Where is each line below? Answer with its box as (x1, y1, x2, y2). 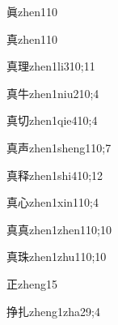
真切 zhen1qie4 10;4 (6, 112, 98, 129)
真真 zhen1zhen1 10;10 (6, 220, 112, 237)
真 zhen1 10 (6, 30, 57, 47)
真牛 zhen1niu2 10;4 (6, 84, 99, 101)
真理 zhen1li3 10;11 (6, 58, 95, 75)
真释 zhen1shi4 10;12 (6, 166, 103, 183)
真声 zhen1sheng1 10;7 (6, 139, 112, 156)
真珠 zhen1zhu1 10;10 (6, 248, 107, 265)
